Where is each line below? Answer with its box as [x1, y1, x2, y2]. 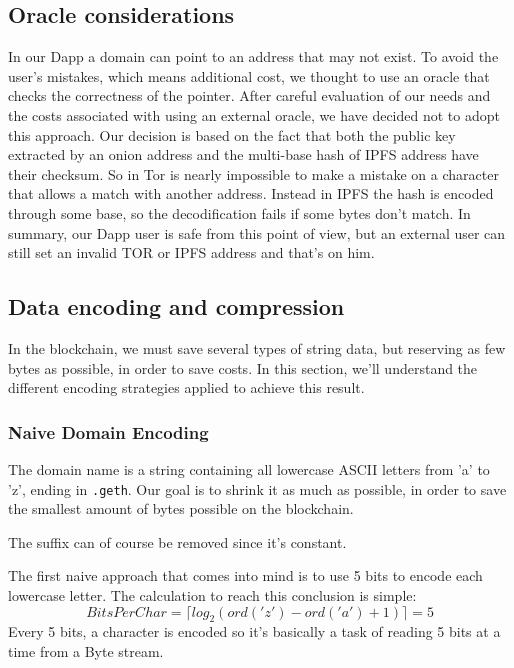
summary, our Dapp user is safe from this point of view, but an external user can [8, 222, 506, 243]
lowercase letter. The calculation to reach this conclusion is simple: [8, 584, 417, 605]
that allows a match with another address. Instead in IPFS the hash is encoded [8, 183, 494, 204]
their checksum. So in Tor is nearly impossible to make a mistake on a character [8, 163, 499, 184]
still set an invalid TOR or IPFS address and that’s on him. [8, 242, 375, 263]
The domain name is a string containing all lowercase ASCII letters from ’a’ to [8, 458, 490, 479]
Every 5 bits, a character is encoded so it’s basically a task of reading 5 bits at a [8, 621, 501, 642]
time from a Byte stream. [8, 640, 164, 661]
